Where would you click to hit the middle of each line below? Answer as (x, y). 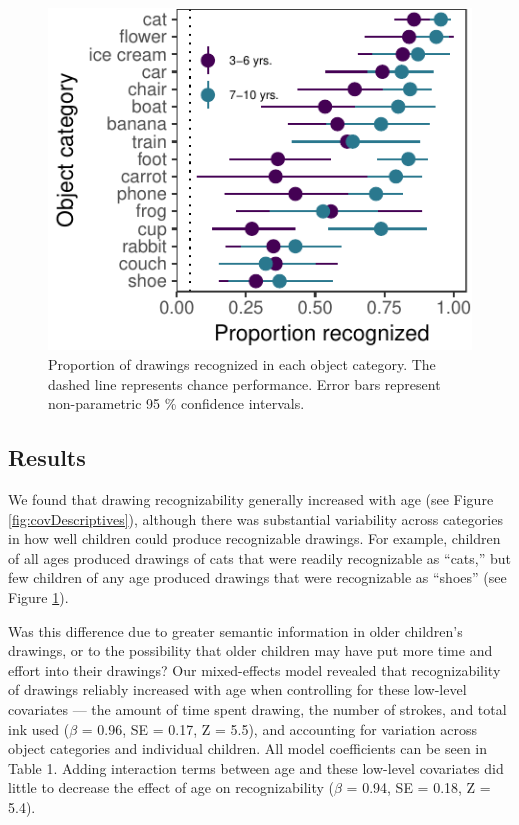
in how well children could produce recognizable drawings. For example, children (254, 538)
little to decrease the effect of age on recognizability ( (171, 787)
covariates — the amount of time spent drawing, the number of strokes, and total (257, 708)
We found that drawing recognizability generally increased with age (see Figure (251, 499)
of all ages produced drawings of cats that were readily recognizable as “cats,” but (259, 557)
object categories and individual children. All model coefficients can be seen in (248, 748)
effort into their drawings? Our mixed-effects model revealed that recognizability (254, 669)
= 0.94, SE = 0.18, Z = (418, 787)
